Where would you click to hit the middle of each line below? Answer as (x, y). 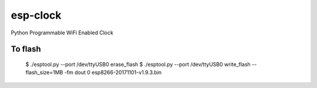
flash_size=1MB (44, 72)
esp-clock (36, 15)
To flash (26, 49)
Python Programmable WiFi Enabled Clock (62, 33)
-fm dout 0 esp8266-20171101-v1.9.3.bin (113, 72)
